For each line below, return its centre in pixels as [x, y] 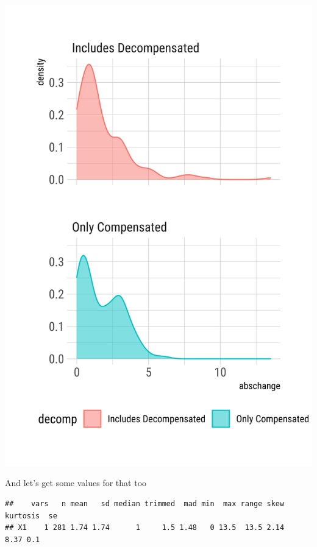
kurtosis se [31, 516]
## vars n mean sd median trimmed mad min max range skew [145, 503]
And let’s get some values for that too [76, 483]
